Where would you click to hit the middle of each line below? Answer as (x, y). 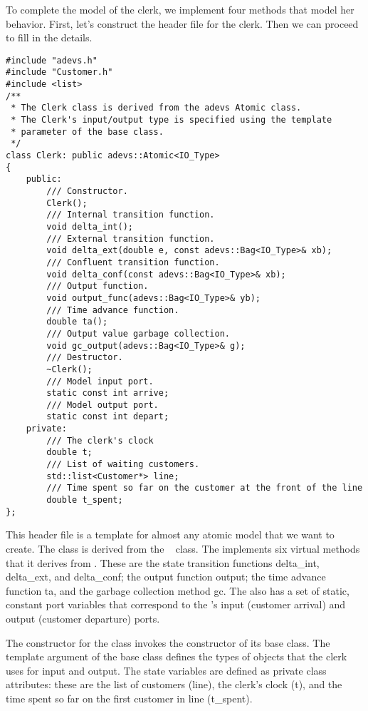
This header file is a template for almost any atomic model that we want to (170, 534)
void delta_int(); (90, 226)
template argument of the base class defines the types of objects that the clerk (177, 656)
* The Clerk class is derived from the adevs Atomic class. (156, 108)
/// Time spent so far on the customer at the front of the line (205, 488)
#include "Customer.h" (59, 72)
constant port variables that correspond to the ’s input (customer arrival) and (176, 604)
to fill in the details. (49, 37)
